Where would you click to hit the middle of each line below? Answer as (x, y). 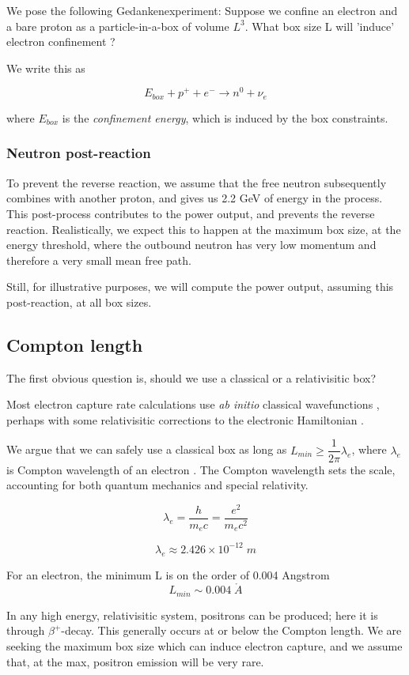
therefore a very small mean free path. (99, 260)
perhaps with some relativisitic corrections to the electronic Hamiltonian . (186, 419)
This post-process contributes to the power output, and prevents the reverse (191, 213)
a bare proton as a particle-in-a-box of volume (118, 26)
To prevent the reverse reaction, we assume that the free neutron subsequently (197, 182)
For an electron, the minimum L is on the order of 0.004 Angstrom (168, 574)
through (26, 630)
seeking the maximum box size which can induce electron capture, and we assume (204, 646)
